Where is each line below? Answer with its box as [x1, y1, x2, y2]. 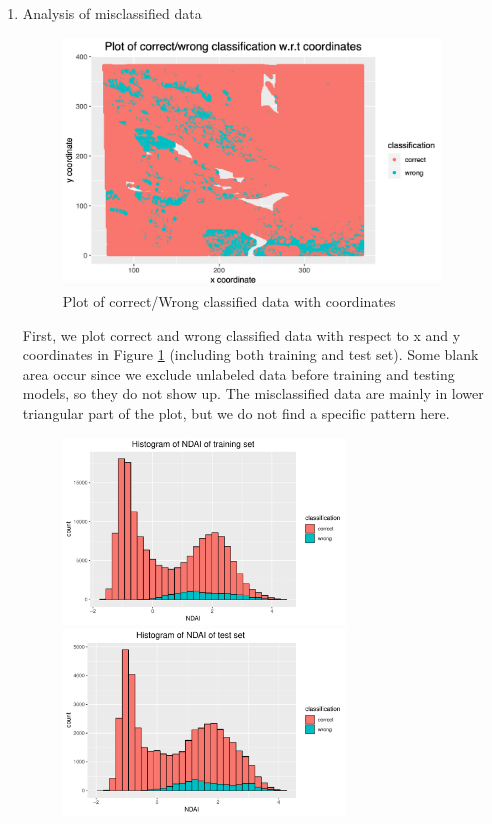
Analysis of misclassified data [22, 3, 202, 23]
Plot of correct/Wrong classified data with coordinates [62, 291, 396, 312]
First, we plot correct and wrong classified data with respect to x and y [22, 324, 461, 345]
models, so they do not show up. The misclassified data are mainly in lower [22, 383, 484, 404]
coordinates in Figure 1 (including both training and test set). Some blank [22, 344, 479, 365]
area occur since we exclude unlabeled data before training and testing [22, 363, 455, 384]
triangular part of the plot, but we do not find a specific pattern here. [22, 403, 450, 424]
